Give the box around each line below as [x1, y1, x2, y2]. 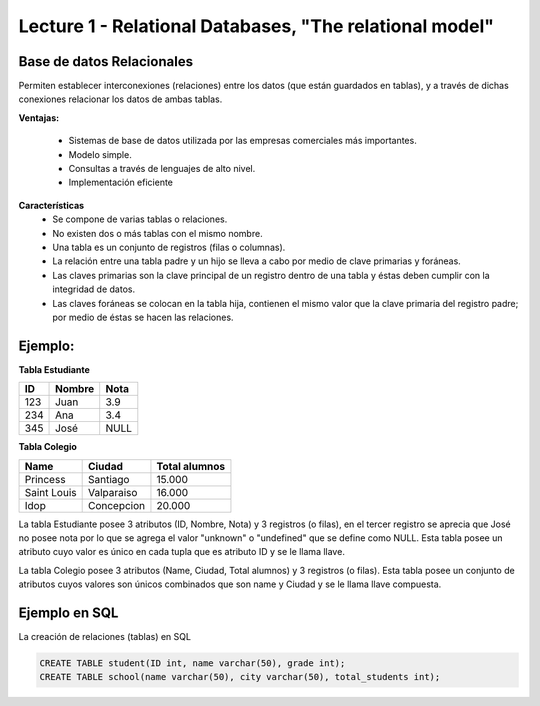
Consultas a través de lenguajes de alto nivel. [68, 163, 256, 175]
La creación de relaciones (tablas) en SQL [18, 631, 192, 643]
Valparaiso [87, 485, 138, 499]
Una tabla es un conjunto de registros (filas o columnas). [52, 241, 286, 253]
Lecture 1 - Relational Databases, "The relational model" [18, 15, 495, 37]
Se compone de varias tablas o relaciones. [52, 213, 228, 225]
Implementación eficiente [68, 176, 174, 189]
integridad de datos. [52, 283, 135, 295]
